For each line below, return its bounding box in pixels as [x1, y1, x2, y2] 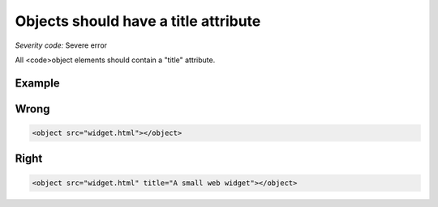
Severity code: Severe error [15, 40, 108, 50]
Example [15, 76, 60, 90]
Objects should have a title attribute [15, 12, 261, 30]
